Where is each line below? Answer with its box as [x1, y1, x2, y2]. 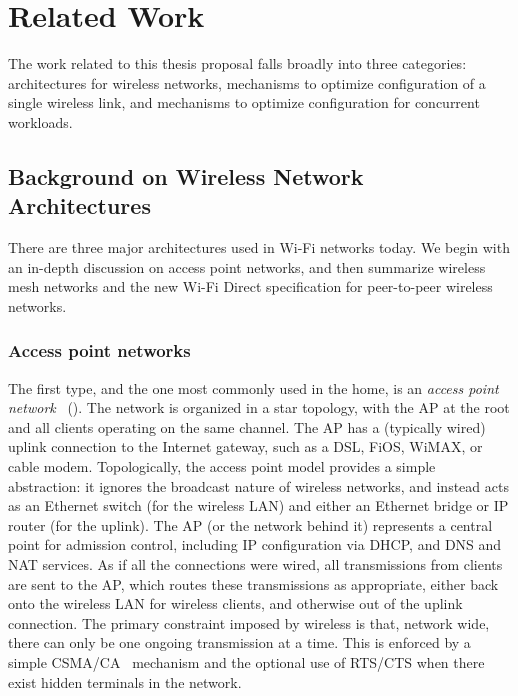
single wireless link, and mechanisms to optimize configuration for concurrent [8, 92, 480, 113]
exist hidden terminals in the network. [8, 671, 242, 692]
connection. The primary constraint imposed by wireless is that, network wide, [8, 612, 490, 633]
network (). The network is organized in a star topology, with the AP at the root [8, 397, 510, 418]
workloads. [8, 111, 73, 132]
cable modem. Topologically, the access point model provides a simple [8, 456, 436, 477]
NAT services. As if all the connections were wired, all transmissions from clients [8, 554, 503, 575]
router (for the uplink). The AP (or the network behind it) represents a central [8, 514, 493, 535]
